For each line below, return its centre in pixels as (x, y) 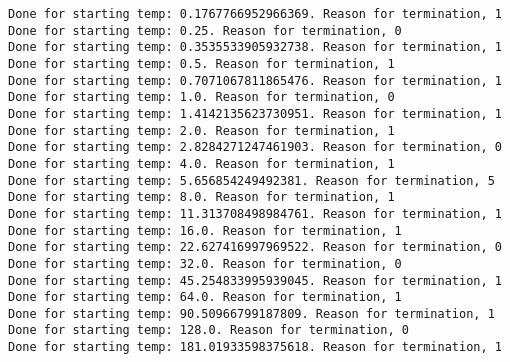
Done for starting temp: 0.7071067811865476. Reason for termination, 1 (255, 80)
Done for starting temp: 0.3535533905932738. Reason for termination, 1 (255, 47)
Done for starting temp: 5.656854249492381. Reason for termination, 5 (251, 180)
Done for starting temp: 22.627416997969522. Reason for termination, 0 (255, 247)
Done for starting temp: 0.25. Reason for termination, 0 (205, 30)
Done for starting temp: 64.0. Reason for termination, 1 (205, 297)
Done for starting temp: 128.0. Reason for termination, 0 (208, 330)
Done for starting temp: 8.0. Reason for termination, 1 (201, 197)
